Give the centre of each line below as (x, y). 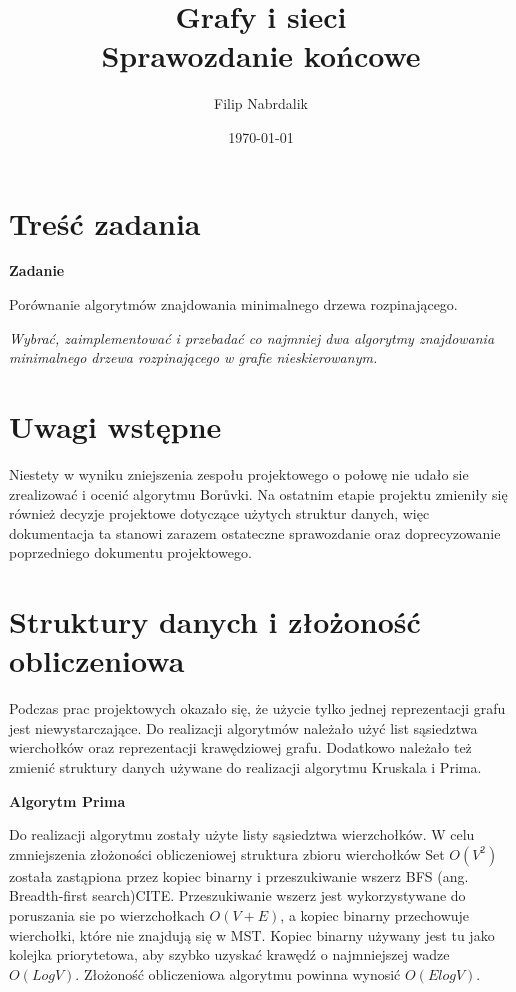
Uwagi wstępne (115, 426)
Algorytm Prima (67, 800)
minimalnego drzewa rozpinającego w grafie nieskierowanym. (193, 357)
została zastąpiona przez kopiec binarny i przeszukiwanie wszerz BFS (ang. (239, 875)
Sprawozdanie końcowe (261, 55)
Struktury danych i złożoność (215, 621)
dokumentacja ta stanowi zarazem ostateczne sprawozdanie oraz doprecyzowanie (255, 532)
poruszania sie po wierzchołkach (107, 914)
